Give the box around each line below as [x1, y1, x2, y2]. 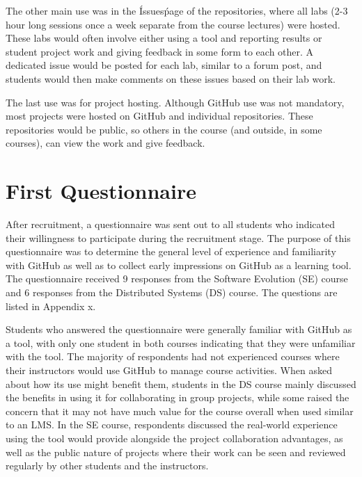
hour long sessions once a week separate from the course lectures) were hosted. [6, 17, 340, 31]
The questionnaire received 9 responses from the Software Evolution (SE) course [6, 271, 348, 286]
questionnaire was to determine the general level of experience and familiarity [6, 244, 336, 259]
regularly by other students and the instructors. [6, 458, 209, 473]
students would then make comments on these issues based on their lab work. [6, 71, 336, 86]
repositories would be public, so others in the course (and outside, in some [6, 122, 322, 136]
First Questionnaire [6, 177, 196, 205]
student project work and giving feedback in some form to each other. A [6, 44, 314, 58]
